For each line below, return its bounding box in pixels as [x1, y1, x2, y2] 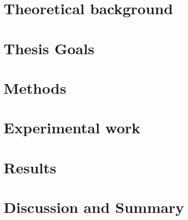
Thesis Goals [4, 38, 95, 58]
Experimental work [4, 117, 141, 138]
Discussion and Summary [4, 197, 184, 217]
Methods [4, 77, 67, 98]
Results [4, 157, 56, 177]
